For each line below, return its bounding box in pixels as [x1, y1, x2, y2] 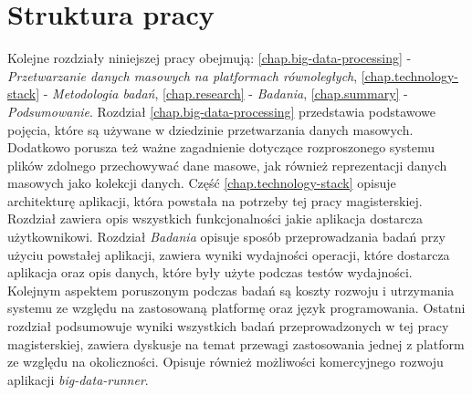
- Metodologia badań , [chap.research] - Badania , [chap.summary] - [43, 84, 408, 103]
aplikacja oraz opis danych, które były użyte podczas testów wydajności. [7, 263, 413, 282]
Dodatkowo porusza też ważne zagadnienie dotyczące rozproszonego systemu [7, 138, 435, 157]
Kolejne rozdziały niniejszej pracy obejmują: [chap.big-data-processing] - [7, 48, 412, 68]
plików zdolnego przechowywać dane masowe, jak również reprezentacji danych [7, 155, 447, 174]
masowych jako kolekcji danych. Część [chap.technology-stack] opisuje [7, 173, 396, 192]
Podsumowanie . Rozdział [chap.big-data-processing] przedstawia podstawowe [7, 101, 436, 120]
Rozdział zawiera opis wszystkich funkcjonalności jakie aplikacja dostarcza [7, 209, 423, 228]
